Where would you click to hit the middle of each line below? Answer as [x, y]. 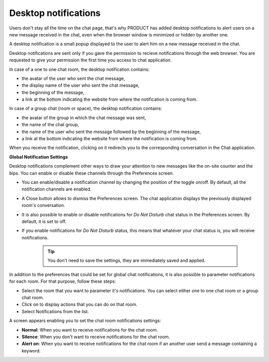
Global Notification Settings [39, 157]
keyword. [31, 351]
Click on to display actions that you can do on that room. [80, 305]
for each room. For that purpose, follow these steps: [63, 281]
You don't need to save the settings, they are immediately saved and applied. [127, 261]
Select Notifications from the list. [55, 311]
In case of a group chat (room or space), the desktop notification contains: [86, 108]
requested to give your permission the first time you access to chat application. [90, 60]
